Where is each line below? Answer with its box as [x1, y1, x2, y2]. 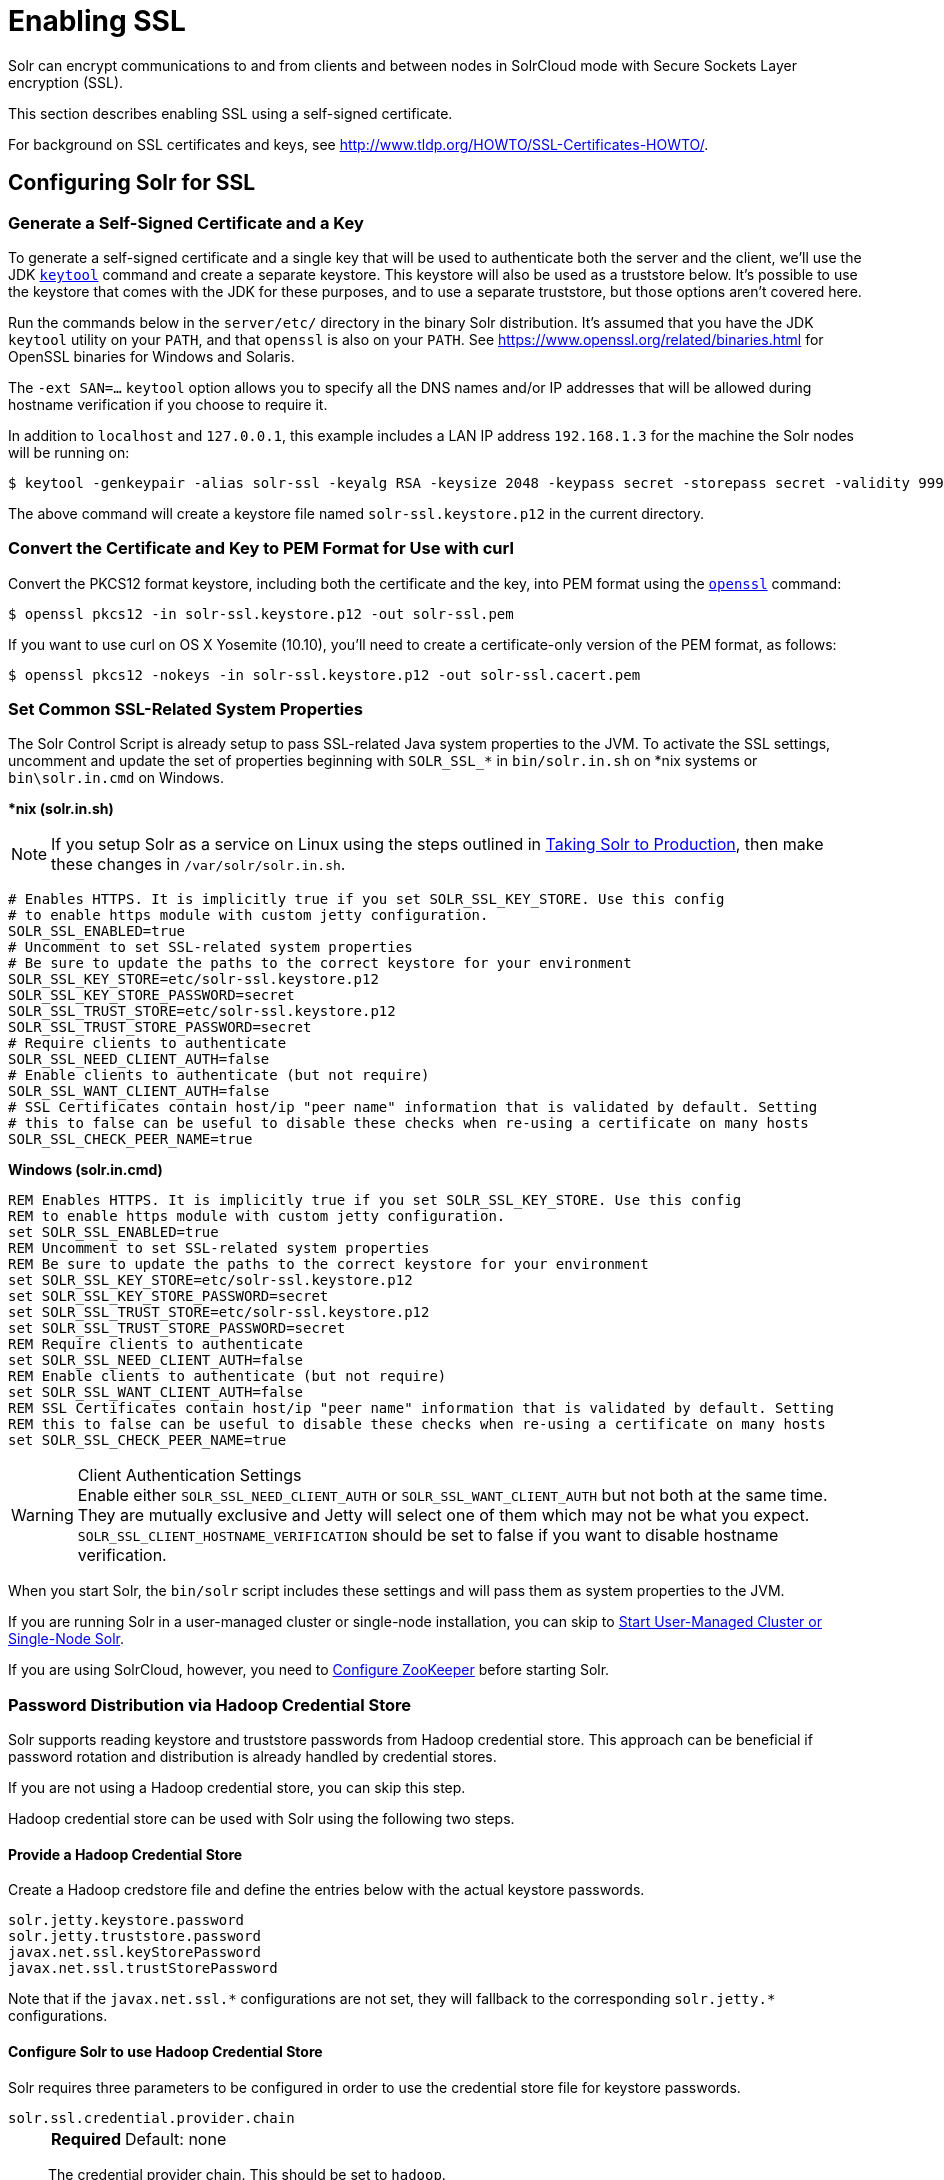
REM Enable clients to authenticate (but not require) [8, 1368, 447, 1385]
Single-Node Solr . [8, 1630, 125, 1648]
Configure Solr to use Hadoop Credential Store [8, 2043, 323, 2061]
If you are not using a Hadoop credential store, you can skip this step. [8, 1779, 466, 1797]
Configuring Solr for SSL [8, 170, 256, 196]
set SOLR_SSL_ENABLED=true [8, 1224, 219, 1241]
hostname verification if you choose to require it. [8, 395, 328, 413]
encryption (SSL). [8, 73, 124, 91]
